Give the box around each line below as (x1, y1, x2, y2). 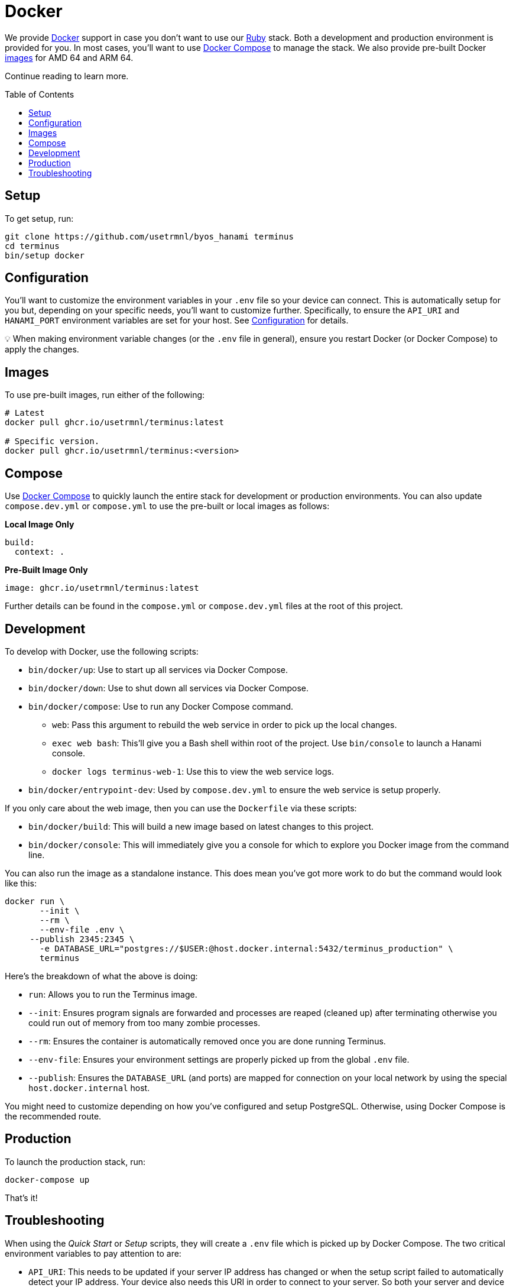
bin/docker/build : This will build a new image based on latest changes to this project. (28, 821, 374, 831)
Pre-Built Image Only (5, 565, 88, 575)
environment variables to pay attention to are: (5, 1248, 181, 1258)
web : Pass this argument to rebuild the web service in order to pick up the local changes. (52, 719, 397, 730)
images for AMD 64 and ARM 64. (5, 52, 134, 63)
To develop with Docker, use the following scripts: (5, 646, 199, 656)
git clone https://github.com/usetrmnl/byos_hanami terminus (5, 231, 294, 241)
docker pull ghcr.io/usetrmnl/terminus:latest (5, 418, 224, 428)
